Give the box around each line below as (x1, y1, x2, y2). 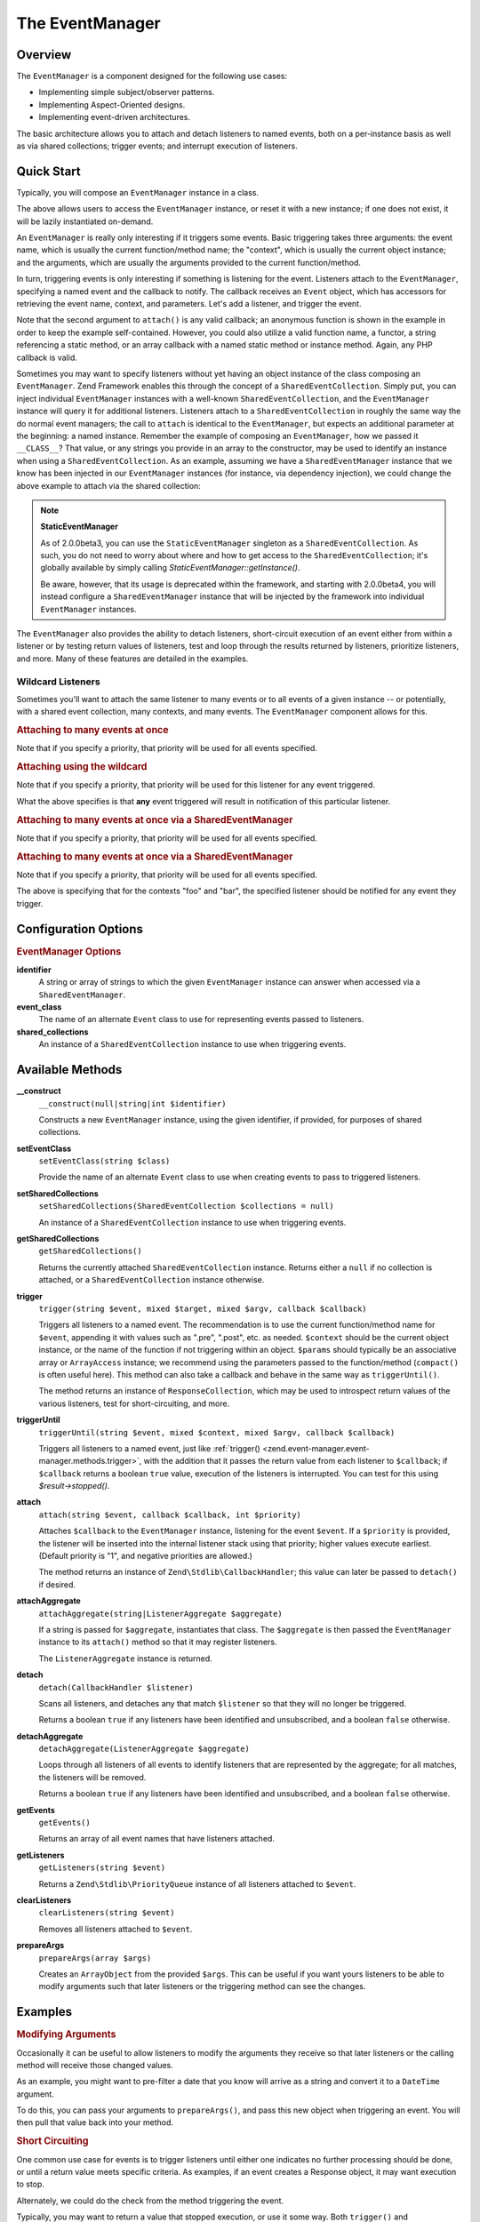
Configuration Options (16, 921, 144, 937)
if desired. (38, 1579, 76, 1590)
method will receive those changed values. (16, 2059, 173, 2070)
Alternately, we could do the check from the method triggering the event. (16, 2195, 284, 2206)
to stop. (16, 2178, 44, 2190)
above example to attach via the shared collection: (16, 480, 202, 491)
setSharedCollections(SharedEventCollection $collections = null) (38, 1201, 335, 1211)
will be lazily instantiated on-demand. (16, 216, 154, 227)
